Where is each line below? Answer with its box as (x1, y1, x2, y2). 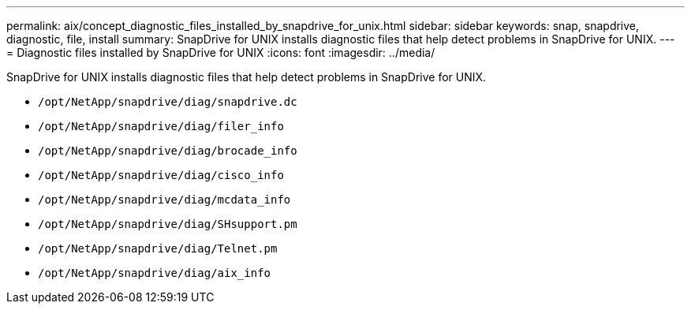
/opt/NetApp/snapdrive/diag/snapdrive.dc (38, 95, 297, 108)
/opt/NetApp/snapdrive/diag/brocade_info (38, 144, 297, 157)
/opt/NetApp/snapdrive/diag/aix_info (38, 267, 271, 279)
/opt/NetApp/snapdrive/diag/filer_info (38, 120, 284, 133)
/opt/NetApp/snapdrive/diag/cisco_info (38, 169, 284, 181)
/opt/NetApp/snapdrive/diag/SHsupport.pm (38, 218, 297, 230)
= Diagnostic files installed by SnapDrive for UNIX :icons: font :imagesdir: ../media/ (6, 46, 435, 59)
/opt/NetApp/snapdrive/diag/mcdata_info (38, 193, 291, 206)
